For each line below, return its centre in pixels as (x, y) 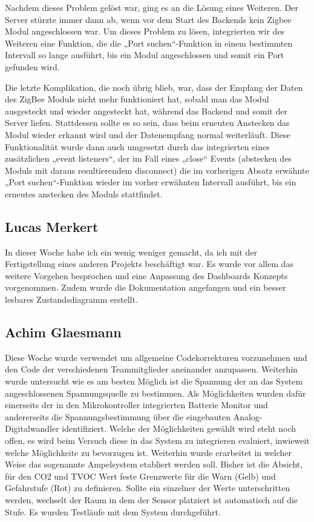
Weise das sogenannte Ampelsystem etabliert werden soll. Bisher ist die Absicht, (154, 464)
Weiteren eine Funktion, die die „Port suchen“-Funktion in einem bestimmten (149, 43)
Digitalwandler (32, 428)
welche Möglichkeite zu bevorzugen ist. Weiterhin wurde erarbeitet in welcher (148, 452)
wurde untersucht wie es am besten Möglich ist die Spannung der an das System (154, 381)
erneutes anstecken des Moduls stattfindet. (84, 193)
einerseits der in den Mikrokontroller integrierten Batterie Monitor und (136, 405)
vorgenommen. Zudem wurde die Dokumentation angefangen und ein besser (146, 287)
